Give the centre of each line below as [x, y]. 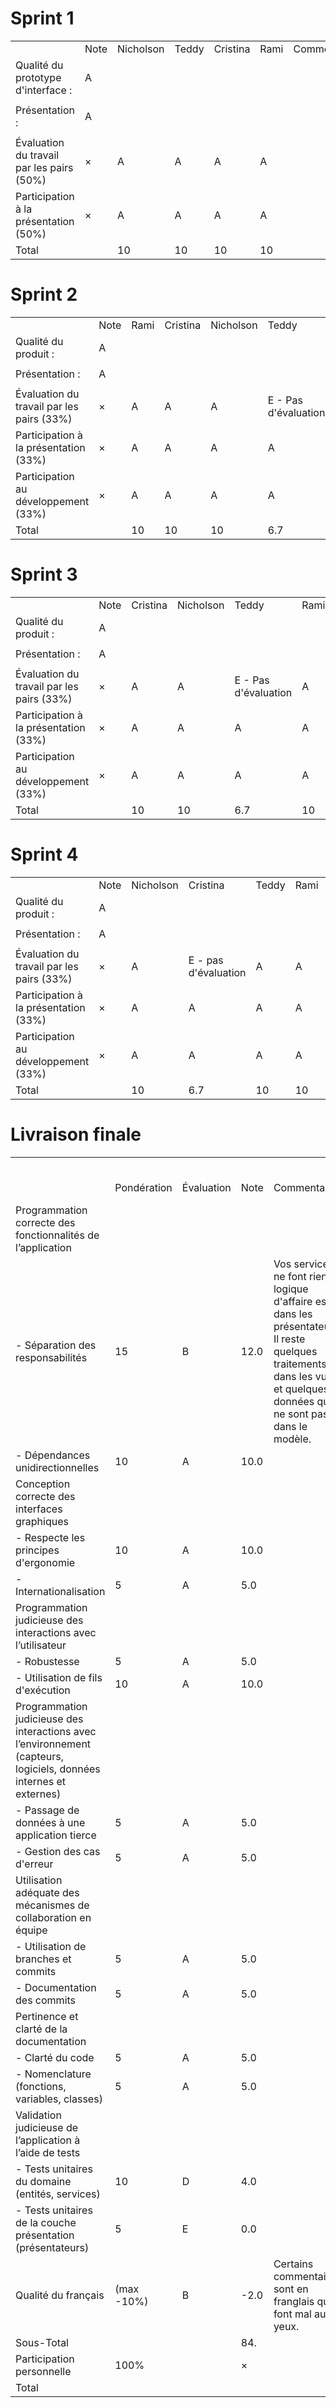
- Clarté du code [55, 2057]
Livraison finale [76, 1134]
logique [291, 1289]
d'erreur [34, 1864]
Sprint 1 [42, 18]
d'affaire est [301, 1301]
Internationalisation [60, 1591]
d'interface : [44, 90]
